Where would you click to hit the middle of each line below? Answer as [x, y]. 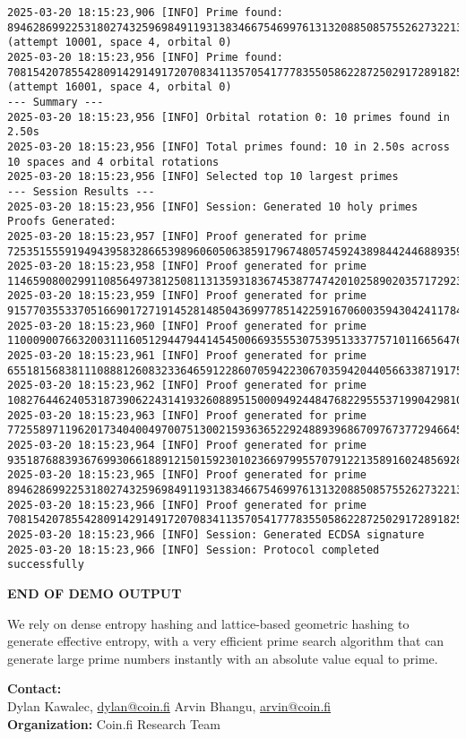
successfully [46, 565]
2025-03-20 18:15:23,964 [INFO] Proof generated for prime [187, 446]
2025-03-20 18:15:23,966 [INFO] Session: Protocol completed [194, 550]
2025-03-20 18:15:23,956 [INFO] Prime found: [145, 57]
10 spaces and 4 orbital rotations [113, 162]
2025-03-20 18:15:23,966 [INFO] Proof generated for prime [187, 505]
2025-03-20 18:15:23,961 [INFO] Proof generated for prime [187, 356]
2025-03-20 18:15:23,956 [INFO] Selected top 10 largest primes [203, 177]
